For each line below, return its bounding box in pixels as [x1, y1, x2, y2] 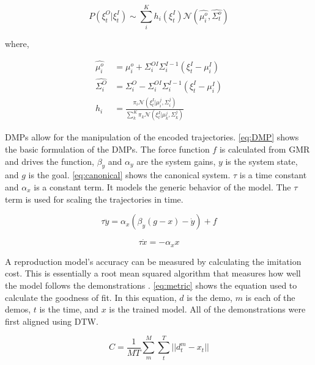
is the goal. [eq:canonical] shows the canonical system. [28, 168, 231, 181]
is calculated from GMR [219, 143, 310, 156]
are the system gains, [136, 154, 216, 167]
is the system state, [225, 154, 298, 167]
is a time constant [239, 168, 307, 181]
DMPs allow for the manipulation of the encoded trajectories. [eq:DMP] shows [5, 131, 299, 143]
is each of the [245, 291, 295, 303]
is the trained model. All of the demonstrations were [109, 303, 306, 316]
